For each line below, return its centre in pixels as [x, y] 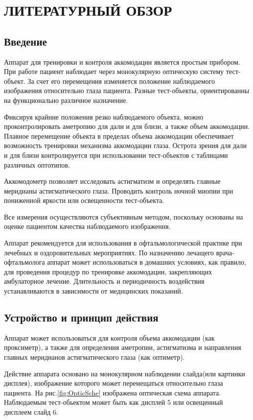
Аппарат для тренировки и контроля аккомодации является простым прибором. [122, 62]
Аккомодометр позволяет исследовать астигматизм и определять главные [112, 181]
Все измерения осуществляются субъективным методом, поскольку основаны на [124, 216]
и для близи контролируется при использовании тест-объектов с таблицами [116, 155]
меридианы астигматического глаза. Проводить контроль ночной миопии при [119, 190]
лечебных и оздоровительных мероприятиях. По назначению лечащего [109, 252]
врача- [225, 252]
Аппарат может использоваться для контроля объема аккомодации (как [109, 337]
